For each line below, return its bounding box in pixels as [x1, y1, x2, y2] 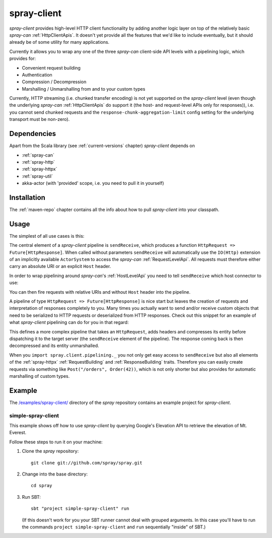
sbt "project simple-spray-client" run [31, 506, 129, 511]
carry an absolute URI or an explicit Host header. [9, 263, 111, 270]
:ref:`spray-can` [22, 152, 55, 158]
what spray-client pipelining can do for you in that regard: [9, 319, 129, 325]
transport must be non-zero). [9, 116, 70, 122]
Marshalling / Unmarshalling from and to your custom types [22, 86, 146, 92]
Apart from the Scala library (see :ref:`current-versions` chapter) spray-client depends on [9, 143, 195, 149]
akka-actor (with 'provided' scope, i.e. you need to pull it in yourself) [22, 180, 164, 186]
